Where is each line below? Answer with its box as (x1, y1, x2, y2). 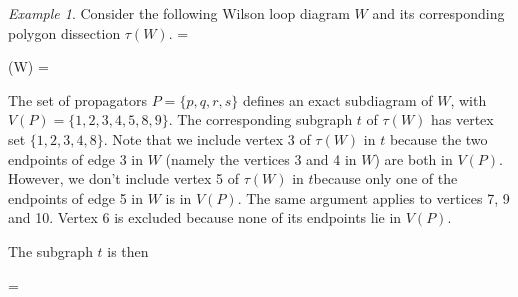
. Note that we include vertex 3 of (103, 128, 311, 149)
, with (450, 89, 487, 110)
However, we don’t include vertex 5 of (8, 168, 240, 189)
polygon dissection (8, 22, 121, 43)
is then (107, 240, 149, 261)
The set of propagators (8, 89, 148, 110)
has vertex (430, 109, 494, 130)
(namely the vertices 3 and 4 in (165, 148, 357, 169)
